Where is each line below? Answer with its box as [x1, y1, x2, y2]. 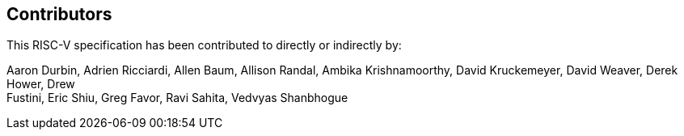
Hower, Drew [6, 77, 75, 91]
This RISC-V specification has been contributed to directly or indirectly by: [6, 38, 402, 53]
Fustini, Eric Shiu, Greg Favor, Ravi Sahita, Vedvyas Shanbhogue [6, 91, 348, 105]
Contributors [6, 4, 112, 24]
